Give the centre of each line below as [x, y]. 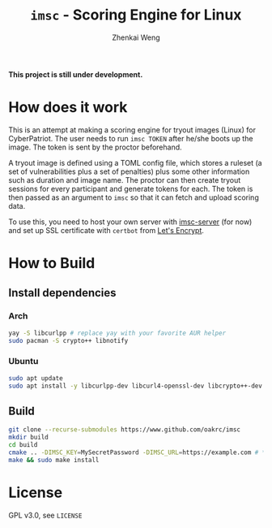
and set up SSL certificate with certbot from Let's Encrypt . [106, 230]
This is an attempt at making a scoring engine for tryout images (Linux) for [132, 130]
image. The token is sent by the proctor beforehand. [95, 147]
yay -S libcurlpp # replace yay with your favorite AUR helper [117, 333]
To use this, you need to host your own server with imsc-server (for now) [130, 222]
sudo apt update [36, 378]
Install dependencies [62, 293]
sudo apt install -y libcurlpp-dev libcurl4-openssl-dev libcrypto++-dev [136, 386]
